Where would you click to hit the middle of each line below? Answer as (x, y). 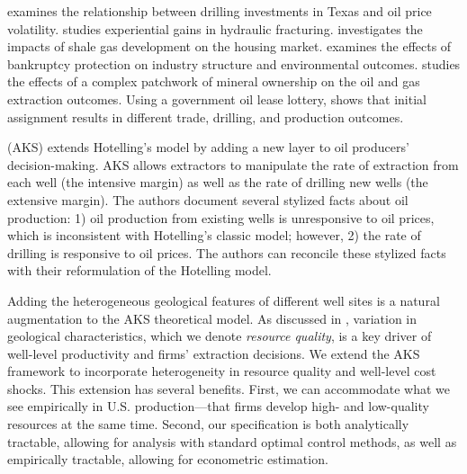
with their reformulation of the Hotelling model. (139, 270)
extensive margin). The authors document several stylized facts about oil (208, 199)
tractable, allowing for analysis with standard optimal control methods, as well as (232, 441)
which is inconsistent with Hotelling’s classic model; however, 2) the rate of (214, 235)
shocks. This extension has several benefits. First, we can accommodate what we (229, 388)
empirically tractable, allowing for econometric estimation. (168, 459)
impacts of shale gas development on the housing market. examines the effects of (229, 46)
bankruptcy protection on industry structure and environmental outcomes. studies (234, 63)
